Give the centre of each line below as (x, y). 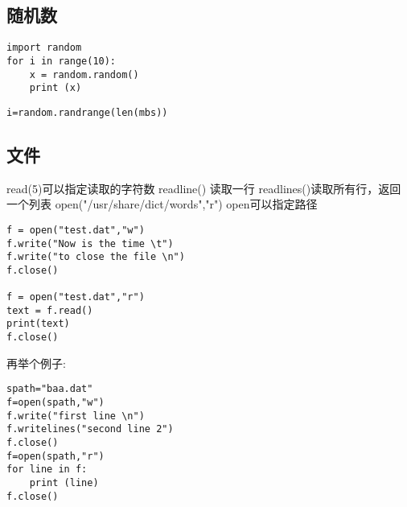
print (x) (55, 88)
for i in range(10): (62, 61)
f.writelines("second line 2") (90, 429)
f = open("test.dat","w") (76, 230)
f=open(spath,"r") (55, 456)
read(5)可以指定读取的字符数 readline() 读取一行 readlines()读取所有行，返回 (204, 188)
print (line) (64, 482)
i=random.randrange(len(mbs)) (87, 112)
